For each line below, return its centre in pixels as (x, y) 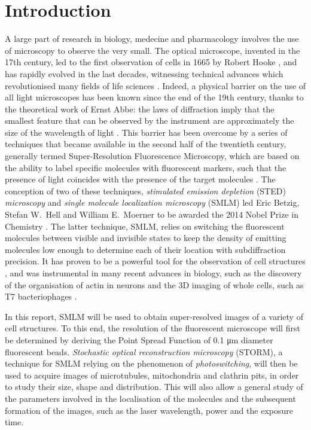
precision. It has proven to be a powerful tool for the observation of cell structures (155, 261)
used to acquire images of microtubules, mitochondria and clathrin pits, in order (152, 375)
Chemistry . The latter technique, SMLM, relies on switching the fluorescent (145, 226)
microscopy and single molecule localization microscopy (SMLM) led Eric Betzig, (152, 202)
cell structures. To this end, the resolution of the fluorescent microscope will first (153, 328)
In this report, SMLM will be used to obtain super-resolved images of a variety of (154, 316)
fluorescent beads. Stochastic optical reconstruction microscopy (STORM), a (144, 351)
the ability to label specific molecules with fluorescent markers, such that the (146, 167)
